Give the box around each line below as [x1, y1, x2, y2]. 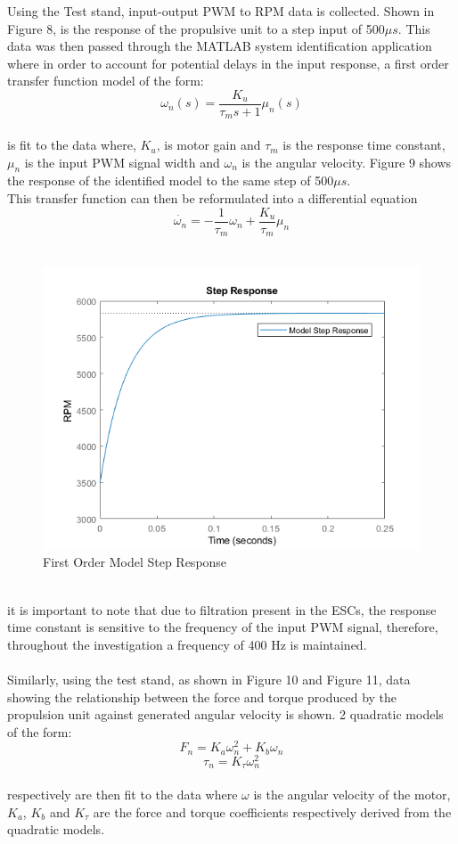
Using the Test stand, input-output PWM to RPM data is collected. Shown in [7, 2, 435, 20]
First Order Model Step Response [43, 553, 227, 571]
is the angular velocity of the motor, [253, 784, 451, 803]
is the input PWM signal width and [24, 152, 220, 171]
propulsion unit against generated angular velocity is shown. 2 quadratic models [7, 705, 444, 724]
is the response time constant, [282, 135, 446, 154]
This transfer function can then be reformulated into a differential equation [7, 189, 418, 208]
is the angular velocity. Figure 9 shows [241, 152, 452, 171]
